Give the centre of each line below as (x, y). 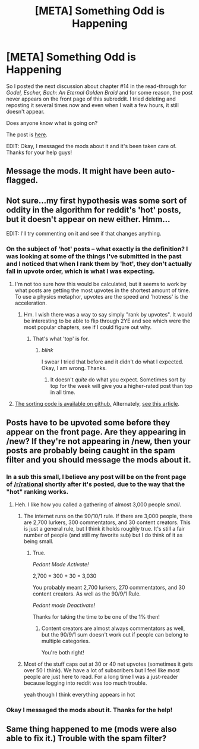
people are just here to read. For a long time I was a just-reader (101, 677)
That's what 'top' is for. (61, 339)
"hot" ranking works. (37, 491)
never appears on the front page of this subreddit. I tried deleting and (91, 99)
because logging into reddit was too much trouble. (85, 683)
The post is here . (27, 134)
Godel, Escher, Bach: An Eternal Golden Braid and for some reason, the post (99, 92)
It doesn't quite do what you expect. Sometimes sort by (118, 380)
